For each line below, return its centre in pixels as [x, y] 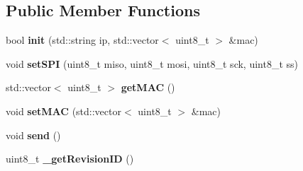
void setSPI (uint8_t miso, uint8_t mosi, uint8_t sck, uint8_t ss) [152, 63]
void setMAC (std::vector [64, 111]
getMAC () [148, 87]
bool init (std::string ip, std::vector [82, 40]
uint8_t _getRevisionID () [70, 159]
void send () [33, 135]
